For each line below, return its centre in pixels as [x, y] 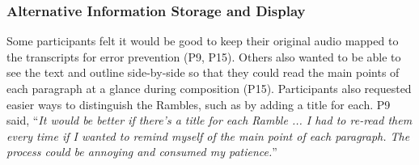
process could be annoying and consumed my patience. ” [142, 152]
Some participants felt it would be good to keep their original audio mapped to [203, 41]
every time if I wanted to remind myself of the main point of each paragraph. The [208, 135]
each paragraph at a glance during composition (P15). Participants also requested [209, 88]
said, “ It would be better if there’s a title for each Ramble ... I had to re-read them [209, 120]
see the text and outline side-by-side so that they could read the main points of [203, 72]
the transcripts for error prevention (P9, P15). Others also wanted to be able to [204, 56]
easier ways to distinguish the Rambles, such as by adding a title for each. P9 [199, 104]
